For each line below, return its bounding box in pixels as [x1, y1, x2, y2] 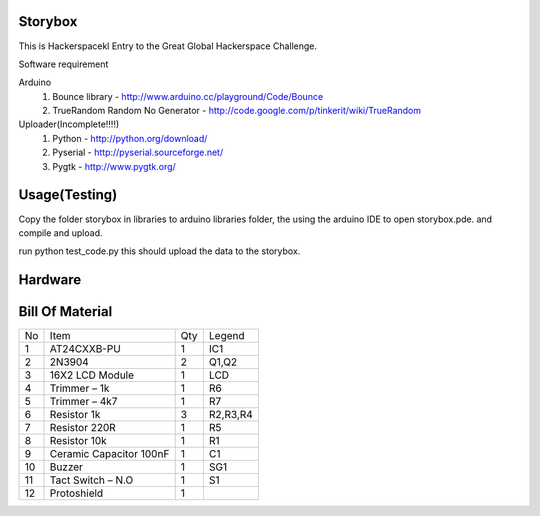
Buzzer [49, 460, 84, 474]
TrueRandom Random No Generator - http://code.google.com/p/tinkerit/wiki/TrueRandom [52, 105, 422, 117]
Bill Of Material [18, 303, 113, 320]
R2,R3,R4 [208, 408, 254, 422]
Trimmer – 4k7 [49, 395, 118, 409]
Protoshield [49, 486, 104, 500]
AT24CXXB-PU [49, 342, 122, 356]
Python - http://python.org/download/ [52, 132, 208, 144]
